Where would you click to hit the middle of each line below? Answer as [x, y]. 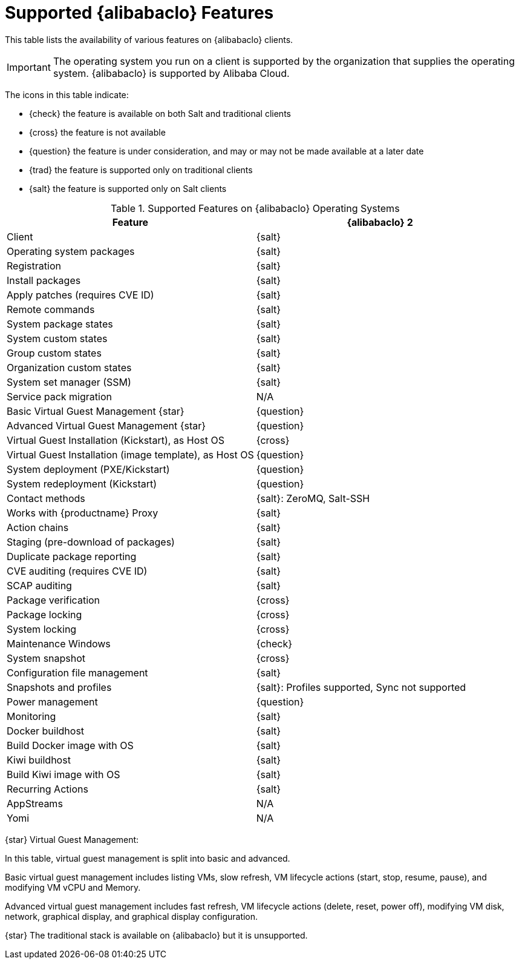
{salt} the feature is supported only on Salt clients [128, 188]
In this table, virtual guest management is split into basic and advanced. [148, 858]
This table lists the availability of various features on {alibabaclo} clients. [149, 39]
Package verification [54, 600]
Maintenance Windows [59, 643]
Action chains [38, 527]
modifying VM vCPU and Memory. [73, 887]
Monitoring [31, 716]
